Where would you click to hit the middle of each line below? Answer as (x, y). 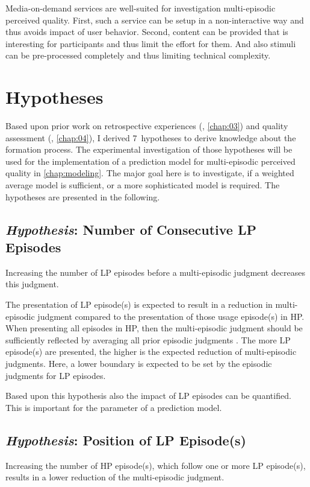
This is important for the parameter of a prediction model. (114, 407)
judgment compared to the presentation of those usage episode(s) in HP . (171, 316)
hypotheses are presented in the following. (83, 196)
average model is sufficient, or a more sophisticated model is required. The (143, 185)
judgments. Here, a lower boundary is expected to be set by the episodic (139, 363)
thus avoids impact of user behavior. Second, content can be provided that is (147, 32)
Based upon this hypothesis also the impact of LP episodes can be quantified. (148, 396)
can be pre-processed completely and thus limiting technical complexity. (138, 55)
